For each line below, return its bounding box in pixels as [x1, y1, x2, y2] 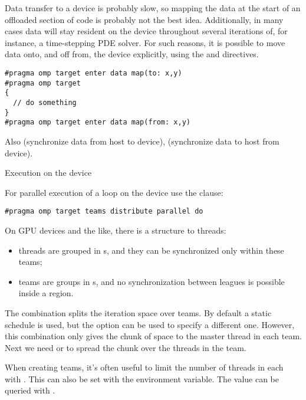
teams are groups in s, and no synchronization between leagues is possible [18, 275, 285, 287]
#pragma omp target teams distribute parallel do [5, 207, 203, 216]
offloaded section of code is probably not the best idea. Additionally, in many [5, 13, 284, 25]
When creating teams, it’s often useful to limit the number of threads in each [5, 361, 284, 373]
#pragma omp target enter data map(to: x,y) [5, 68, 182, 77]
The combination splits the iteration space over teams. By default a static [5, 306, 272, 319]
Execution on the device [5, 166, 92, 179]
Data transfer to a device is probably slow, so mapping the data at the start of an [5, 2, 301, 14]
